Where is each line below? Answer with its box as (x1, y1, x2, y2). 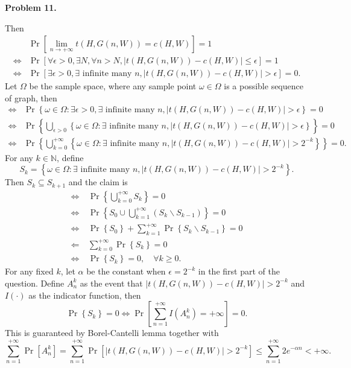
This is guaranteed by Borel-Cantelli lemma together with (5, 326, 219, 339)
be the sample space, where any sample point (29, 80, 197, 92)
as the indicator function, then (28, 288, 141, 301)
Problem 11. (5, 1, 57, 13)
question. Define (5, 276, 65, 289)
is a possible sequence (224, 80, 303, 92)
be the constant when (86, 265, 166, 278)
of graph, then (5, 91, 57, 104)
